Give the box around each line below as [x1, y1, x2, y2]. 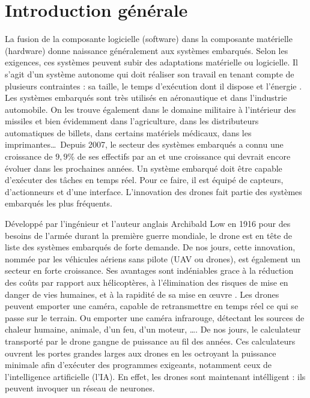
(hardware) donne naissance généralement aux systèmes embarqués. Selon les [5, 44, 288, 56]
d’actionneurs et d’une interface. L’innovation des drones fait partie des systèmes [5, 185, 302, 197]
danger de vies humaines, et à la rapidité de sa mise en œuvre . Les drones [5, 288, 279, 300]
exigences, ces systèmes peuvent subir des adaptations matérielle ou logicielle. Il [5, 56, 298, 68]
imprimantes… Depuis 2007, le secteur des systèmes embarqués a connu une [5, 138, 284, 151]
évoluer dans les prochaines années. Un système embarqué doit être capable [5, 161, 282, 174]
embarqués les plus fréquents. [5, 197, 112, 210]
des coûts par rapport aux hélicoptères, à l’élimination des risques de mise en [5, 276, 288, 288]
